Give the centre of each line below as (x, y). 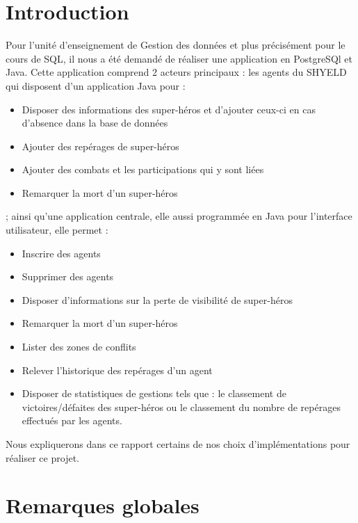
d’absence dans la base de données (95, 123)
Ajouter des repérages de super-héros (100, 146)
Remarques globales (103, 505)
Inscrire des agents (61, 253)
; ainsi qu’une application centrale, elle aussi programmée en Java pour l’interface (179, 216)
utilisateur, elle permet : (57, 230)
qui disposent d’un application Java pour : (96, 85)
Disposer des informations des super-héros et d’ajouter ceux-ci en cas (169, 109)
